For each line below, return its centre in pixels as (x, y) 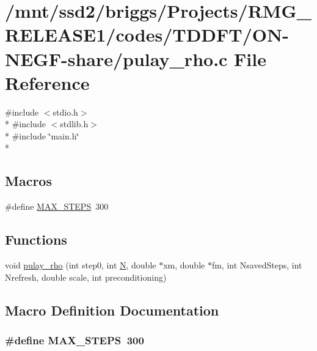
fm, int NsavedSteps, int (257, 265)
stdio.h (65, 112)
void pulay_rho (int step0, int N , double (81, 265)
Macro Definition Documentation (112, 310)
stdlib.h (74, 124)
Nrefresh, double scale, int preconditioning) (86, 277)
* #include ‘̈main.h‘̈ (42, 135)
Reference (47, 82)
